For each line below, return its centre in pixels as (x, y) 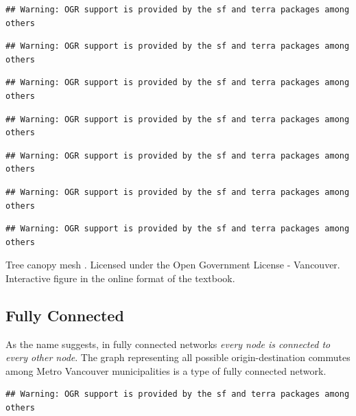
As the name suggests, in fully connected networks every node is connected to (168, 344)
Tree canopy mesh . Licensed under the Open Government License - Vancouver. (173, 265)
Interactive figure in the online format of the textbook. (120, 278)
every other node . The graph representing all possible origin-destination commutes (178, 357)
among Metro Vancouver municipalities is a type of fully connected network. (166, 370)
